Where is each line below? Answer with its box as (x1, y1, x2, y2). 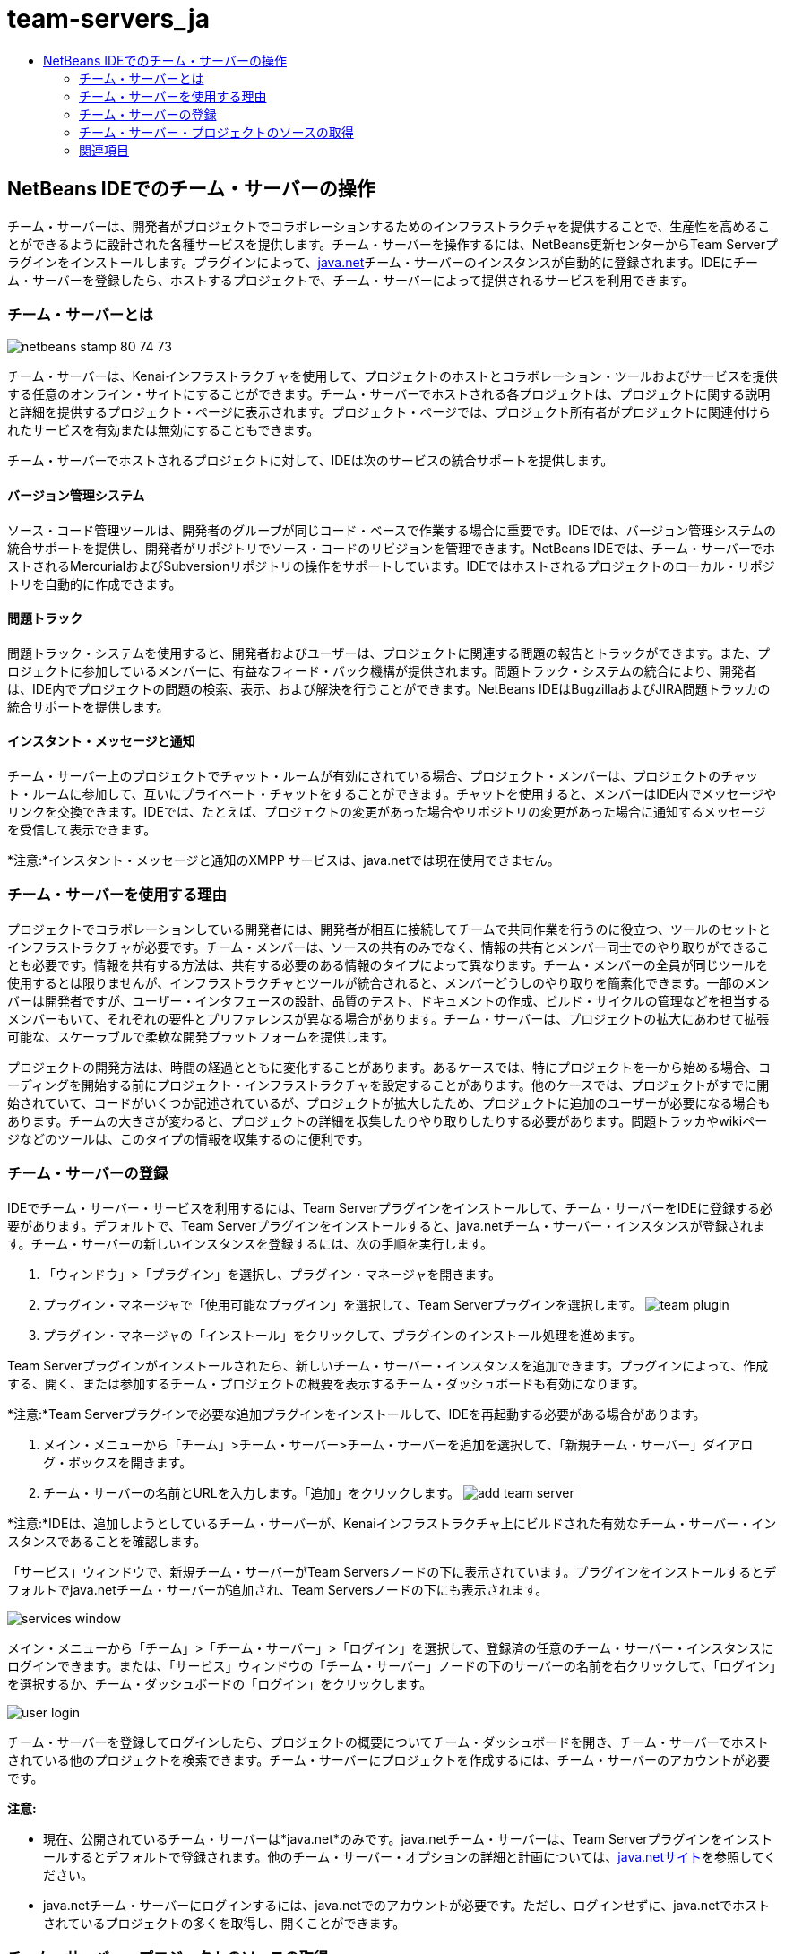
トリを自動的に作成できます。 (7, 575, 182, 592)
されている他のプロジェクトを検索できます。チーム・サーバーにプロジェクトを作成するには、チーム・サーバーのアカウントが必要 (7, 1751, 771, 1768)
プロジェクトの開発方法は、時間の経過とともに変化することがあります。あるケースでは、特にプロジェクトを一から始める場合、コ (7, 1059, 771, 1075)
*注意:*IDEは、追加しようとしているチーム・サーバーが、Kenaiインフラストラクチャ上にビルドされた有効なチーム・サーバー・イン (7, 1515, 777, 1531)
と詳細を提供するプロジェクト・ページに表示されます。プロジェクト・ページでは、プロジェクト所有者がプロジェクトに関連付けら (7, 404, 772, 420)
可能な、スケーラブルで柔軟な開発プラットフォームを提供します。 (7, 1028, 395, 1044)
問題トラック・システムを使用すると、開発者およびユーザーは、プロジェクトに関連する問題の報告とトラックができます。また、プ (7, 644, 771, 661)
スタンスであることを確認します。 (7, 1533, 207, 1549)
